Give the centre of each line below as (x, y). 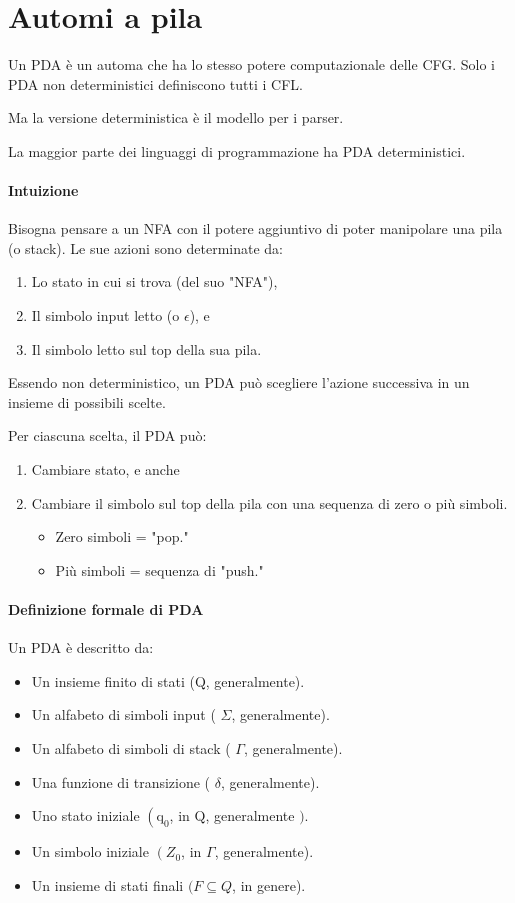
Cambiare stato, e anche (105, 469)
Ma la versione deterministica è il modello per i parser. (176, 117)
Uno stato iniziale (85, 815)
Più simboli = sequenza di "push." (159, 569)
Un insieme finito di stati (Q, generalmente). (168, 680)
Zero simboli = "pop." (122, 536)
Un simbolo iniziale (90, 851)
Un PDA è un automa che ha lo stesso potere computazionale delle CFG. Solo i (252, 64)
